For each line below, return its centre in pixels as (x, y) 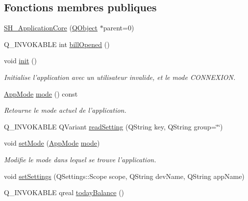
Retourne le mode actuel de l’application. (65, 110)
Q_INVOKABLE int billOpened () (57, 44)
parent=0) (119, 28)
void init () (20, 61)
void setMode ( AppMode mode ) (52, 143)
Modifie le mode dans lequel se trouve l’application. (80, 159)
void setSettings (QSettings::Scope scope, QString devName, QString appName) (124, 176)
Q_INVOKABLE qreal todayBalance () (64, 192)
